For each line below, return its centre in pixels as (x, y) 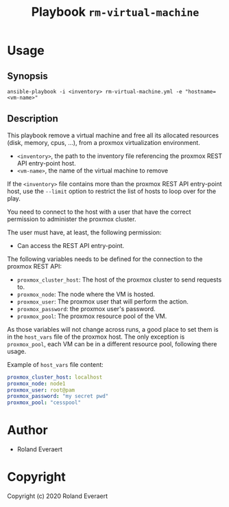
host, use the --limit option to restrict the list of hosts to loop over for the (112, 191)
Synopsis (27, 76)
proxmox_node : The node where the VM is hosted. (86, 294)
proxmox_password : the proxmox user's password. (86, 308)
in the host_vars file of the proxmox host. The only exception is (96, 337)
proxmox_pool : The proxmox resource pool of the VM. (92, 316)
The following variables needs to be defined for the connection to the (105, 259)
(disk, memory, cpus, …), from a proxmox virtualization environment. (104, 142)
